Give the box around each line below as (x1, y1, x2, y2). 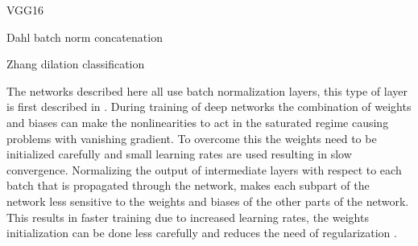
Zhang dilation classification (6, 55, 145, 72)
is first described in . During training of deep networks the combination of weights (6, 98, 412, 115)
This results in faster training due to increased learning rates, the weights (6, 208, 369, 225)
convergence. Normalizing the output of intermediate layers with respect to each (6, 161, 402, 178)
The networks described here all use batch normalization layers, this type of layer (6, 82, 408, 99)
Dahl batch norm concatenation (6, 28, 163, 45)
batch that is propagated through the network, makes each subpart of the (6, 177, 370, 194)
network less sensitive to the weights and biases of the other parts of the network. (6, 192, 409, 209)
